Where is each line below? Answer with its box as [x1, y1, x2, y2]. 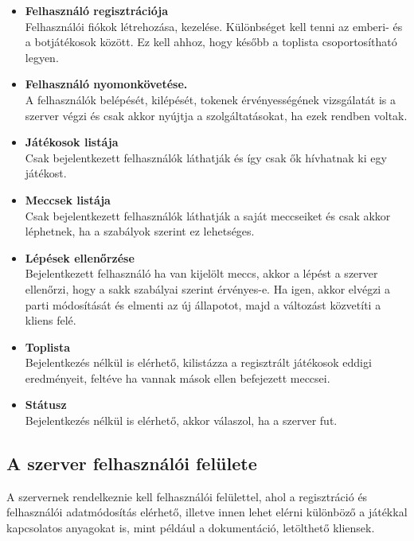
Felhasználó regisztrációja [25, 2, 168, 18]
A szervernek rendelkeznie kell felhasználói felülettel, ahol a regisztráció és [6, 488, 368, 504]
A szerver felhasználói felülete [6, 451, 257, 476]
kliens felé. [25, 312, 76, 329]
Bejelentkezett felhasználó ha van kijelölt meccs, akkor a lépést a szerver [25, 265, 378, 282]
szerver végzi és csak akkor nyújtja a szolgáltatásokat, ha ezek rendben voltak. [25, 107, 408, 123]
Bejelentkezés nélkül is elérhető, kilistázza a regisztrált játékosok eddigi [25, 354, 372, 371]
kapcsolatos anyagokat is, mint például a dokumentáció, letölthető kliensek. [6, 520, 375, 536]
